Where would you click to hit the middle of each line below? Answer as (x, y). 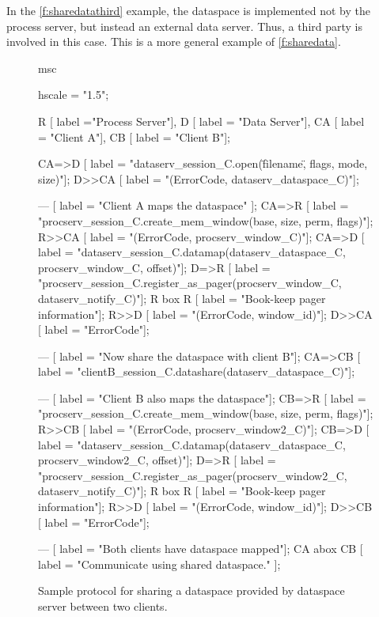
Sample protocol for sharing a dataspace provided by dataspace (191, 591)
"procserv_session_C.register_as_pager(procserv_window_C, (190, 283)
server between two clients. (103, 606)
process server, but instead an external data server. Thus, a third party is (185, 26)
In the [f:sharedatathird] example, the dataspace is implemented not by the (188, 10)
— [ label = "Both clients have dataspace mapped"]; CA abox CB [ (201, 549)
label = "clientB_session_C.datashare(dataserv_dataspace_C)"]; (197, 371)
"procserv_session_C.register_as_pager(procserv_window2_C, (193, 475)
